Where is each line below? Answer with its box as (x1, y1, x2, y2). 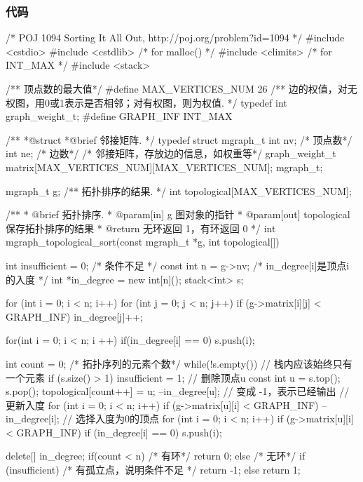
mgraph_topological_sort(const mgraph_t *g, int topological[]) (6, 234, 280, 249)
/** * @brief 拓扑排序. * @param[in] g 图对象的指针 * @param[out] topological (6, 207, 350, 222)
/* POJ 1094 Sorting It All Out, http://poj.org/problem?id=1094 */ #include (6, 30, 345, 45)
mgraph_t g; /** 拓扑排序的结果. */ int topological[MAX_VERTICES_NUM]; (6, 183, 352, 198)
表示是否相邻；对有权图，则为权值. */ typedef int (64, 95, 287, 109)
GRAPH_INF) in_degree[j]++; (6, 309, 143, 323)
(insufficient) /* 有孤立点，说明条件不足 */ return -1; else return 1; (6, 462, 301, 477)
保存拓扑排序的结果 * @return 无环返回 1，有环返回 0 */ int (6, 220, 276, 235)
